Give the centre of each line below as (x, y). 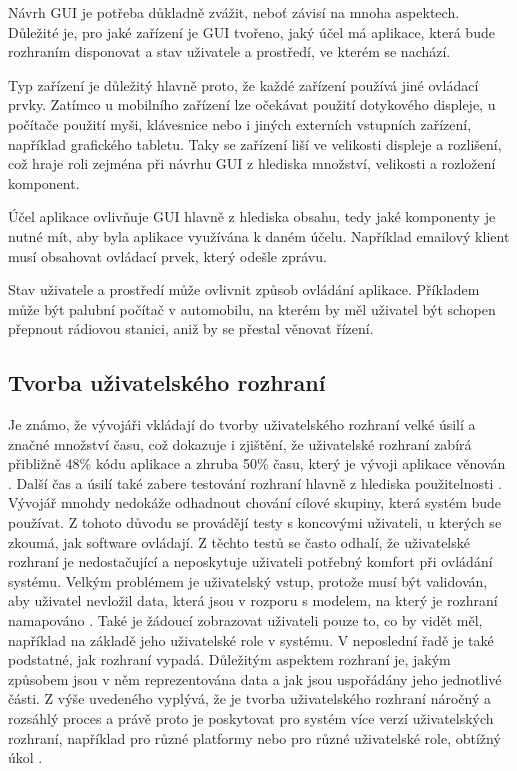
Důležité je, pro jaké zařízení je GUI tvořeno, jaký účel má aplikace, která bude (251, 31)
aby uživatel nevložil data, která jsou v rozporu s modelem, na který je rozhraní (253, 600)
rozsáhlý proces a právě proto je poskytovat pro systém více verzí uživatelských (251, 718)
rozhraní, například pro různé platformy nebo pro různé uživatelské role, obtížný (254, 737)
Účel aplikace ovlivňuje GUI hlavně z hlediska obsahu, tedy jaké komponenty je (252, 216)
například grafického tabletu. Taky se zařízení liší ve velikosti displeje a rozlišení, (255, 143)
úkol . (25, 757)
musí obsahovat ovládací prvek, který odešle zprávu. (167, 255)
